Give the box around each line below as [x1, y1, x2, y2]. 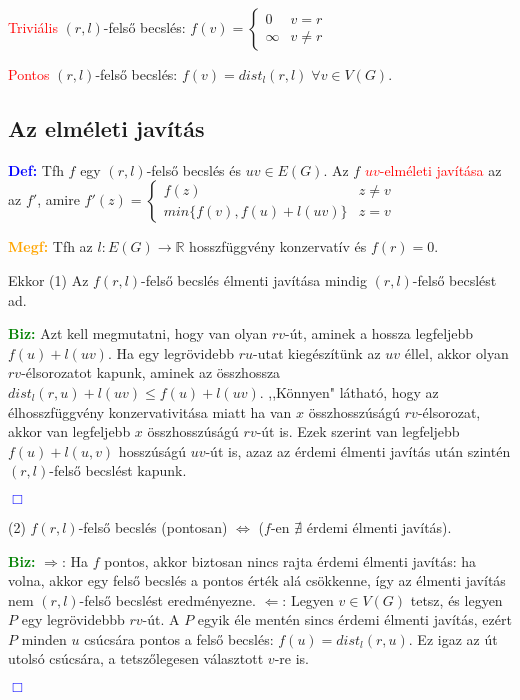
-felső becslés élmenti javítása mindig [141, 269, 367, 290]
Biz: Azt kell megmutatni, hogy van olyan [8, 323, 268, 344]
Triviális [8, 17, 58, 37]
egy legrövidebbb [21, 609, 125, 630]
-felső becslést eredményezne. [79, 589, 256, 610]
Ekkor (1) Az [8, 269, 89, 290]
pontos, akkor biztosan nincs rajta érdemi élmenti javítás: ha [104, 550, 477, 571]
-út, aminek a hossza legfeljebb [285, 323, 474, 344]
